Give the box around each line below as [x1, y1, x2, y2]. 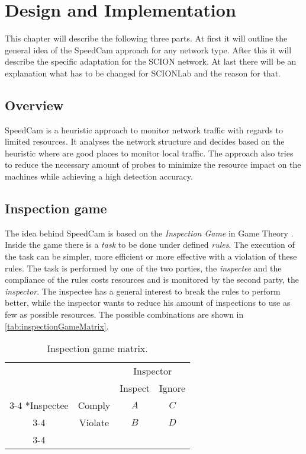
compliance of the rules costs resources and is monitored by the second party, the [5, 273, 299, 286]
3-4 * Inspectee [9, 398, 69, 413]
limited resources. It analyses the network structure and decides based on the [5, 135, 285, 148]
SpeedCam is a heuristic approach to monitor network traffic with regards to [5, 123, 283, 136]
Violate [79, 415, 109, 430]
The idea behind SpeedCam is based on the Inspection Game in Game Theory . [5, 226, 294, 239]
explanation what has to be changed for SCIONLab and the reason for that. [5, 66, 281, 79]
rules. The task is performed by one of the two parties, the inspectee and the [5, 261, 282, 274]
